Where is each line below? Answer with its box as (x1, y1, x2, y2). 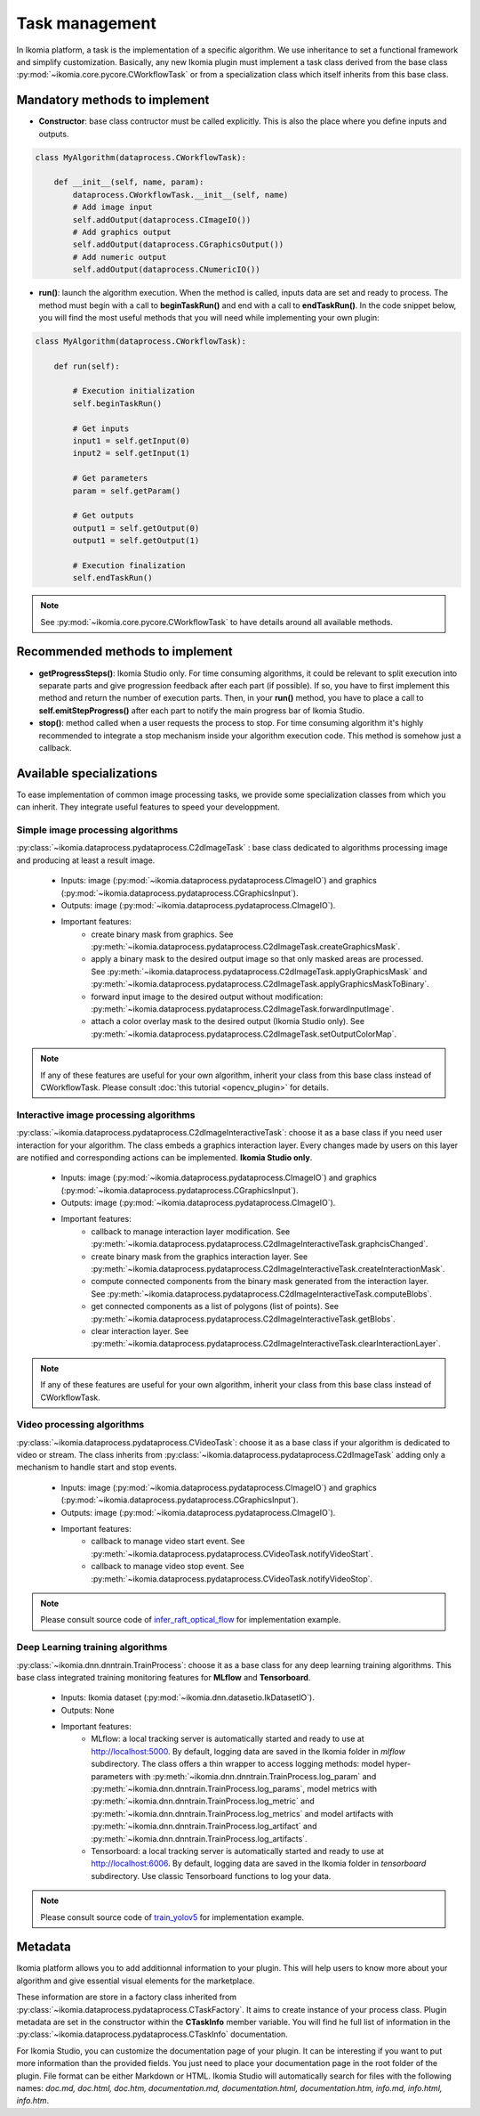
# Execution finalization (72, 560, 186, 570)
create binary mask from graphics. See (91, 929, 234, 940)
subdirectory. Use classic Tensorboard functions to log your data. (91, 1870, 332, 1881)
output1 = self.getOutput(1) (72, 535, 200, 546)
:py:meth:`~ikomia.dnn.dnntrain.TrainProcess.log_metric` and (91, 1795, 315, 1807)
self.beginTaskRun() (72, 398, 163, 409)
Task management (16, 13, 157, 33)
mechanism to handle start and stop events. (16, 1461, 178, 1473)
